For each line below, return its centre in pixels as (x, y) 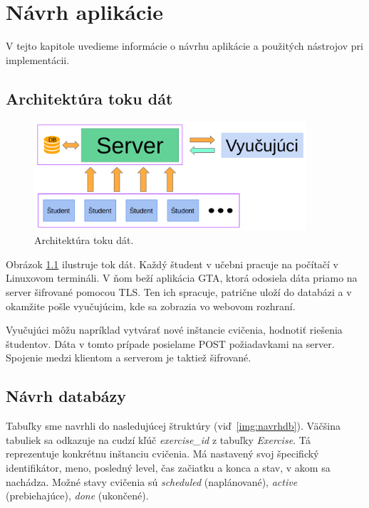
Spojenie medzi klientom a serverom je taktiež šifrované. (129, 358)
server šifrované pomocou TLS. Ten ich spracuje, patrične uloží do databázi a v (179, 292)
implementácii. (38, 59)
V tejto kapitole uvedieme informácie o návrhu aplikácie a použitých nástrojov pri (184, 46)
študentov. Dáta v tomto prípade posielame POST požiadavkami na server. (170, 343)
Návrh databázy (66, 396)
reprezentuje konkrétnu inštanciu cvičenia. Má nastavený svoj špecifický (162, 454)
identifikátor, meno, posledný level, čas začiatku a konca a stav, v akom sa (168, 467)
